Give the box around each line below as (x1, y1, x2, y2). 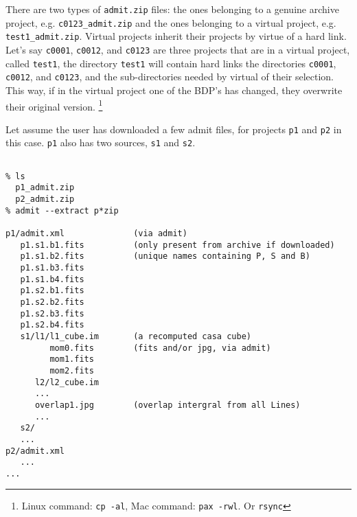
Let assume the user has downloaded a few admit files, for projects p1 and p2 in (5, 122, 342, 136)
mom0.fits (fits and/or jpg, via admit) (49, 343, 271, 353)
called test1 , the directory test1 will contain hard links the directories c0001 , (5, 56, 336, 70)
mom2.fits (49, 365, 94, 376)
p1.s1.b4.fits (20, 274, 84, 284)
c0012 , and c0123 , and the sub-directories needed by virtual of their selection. (5, 69, 334, 84)
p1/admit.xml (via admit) (5, 229, 187, 239)
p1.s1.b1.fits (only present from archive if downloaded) (20, 240, 335, 250)
